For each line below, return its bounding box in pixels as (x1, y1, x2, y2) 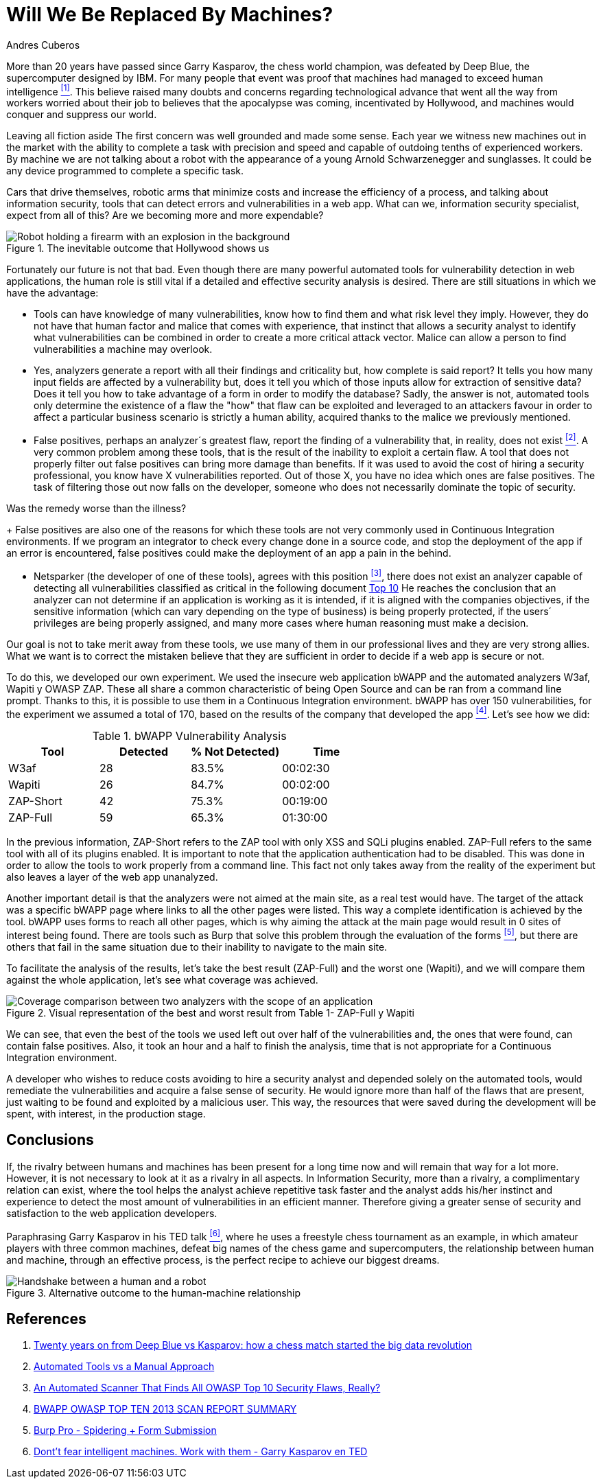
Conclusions (6, 1131, 94, 1149)
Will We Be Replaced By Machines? (6, 3, 333, 26)
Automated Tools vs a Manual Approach (34, 1360, 215, 1373)
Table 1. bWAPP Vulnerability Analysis (92, 729, 287, 743)
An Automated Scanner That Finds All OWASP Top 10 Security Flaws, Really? (34, 1382, 381, 1394)
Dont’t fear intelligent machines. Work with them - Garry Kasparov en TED (34, 1446, 368, 1458)
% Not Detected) (191, 745, 280, 759)
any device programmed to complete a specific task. (6, 165, 244, 177)
